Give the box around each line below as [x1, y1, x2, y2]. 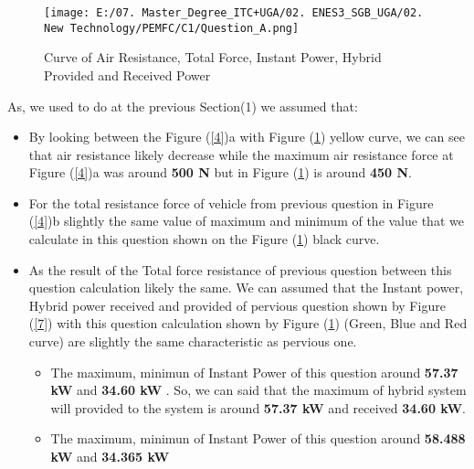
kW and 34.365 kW [50, 447, 170, 465]
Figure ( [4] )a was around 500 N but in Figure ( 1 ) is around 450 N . [28, 163, 412, 182]
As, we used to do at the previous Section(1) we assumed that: [7, 96, 358, 115]
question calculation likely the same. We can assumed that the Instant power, [28, 278, 464, 297]
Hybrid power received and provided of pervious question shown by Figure [28, 295, 446, 314]
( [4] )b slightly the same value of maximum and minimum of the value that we [28, 211, 464, 230]
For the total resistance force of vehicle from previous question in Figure [28, 193, 434, 212]
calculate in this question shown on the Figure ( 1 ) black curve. [28, 229, 380, 249]
